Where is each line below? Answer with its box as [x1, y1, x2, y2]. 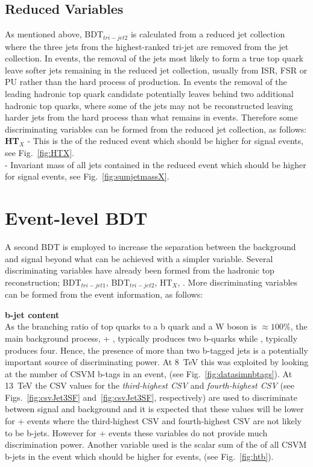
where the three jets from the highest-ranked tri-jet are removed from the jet [5, 40, 289, 52]
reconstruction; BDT [5, 275, 81, 288]
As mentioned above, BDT [5, 28, 104, 40]
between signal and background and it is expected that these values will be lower [5, 403, 304, 415]
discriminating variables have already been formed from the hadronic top [5, 264, 274, 277]
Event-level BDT [5, 205, 148, 230]
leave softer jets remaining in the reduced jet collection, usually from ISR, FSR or [5, 63, 308, 76]
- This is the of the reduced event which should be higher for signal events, [27, 134, 304, 147]
